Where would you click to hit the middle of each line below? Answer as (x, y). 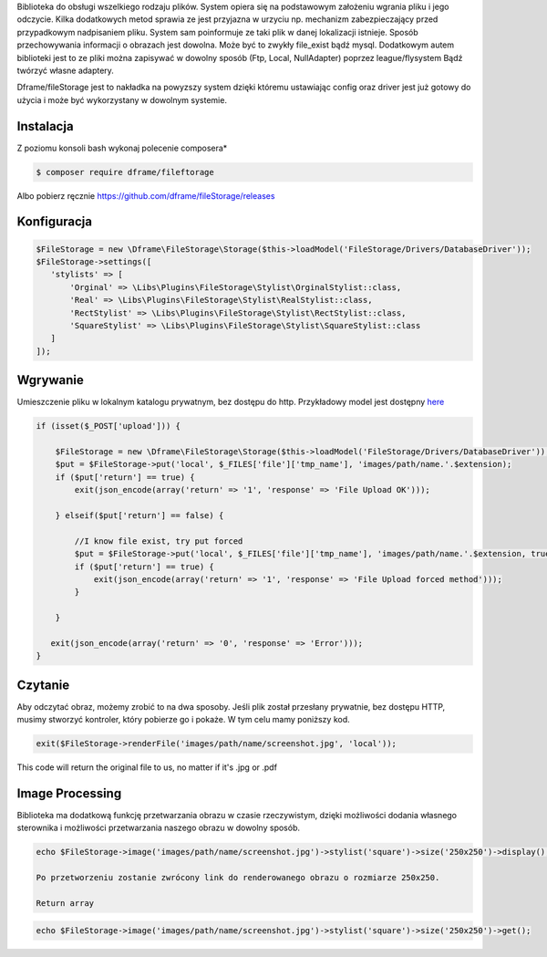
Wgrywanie (50, 380)
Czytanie (43, 685)
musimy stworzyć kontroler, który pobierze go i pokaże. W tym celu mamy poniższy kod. (183, 720)
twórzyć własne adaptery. (65, 70)
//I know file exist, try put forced (159, 541)
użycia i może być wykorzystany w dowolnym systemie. (122, 99)
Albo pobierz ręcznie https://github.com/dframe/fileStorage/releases (146, 195)
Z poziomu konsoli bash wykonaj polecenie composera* (122, 148)
